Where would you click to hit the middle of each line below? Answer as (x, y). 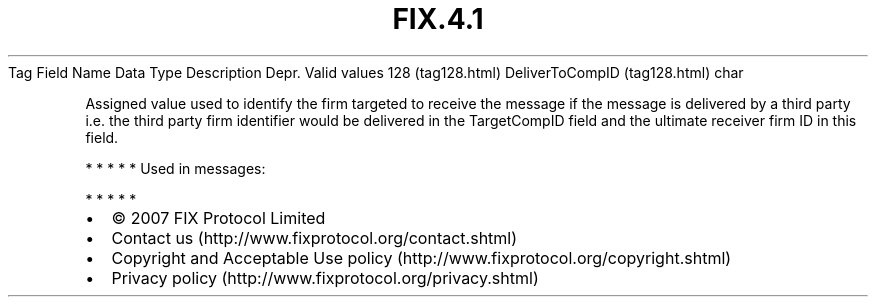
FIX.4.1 (438, 19)
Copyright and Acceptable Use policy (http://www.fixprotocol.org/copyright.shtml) (421, 257)
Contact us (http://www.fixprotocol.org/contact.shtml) (314, 237)
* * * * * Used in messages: (175, 168)
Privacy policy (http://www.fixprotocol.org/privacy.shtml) (325, 277)
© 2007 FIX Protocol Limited (218, 217)
